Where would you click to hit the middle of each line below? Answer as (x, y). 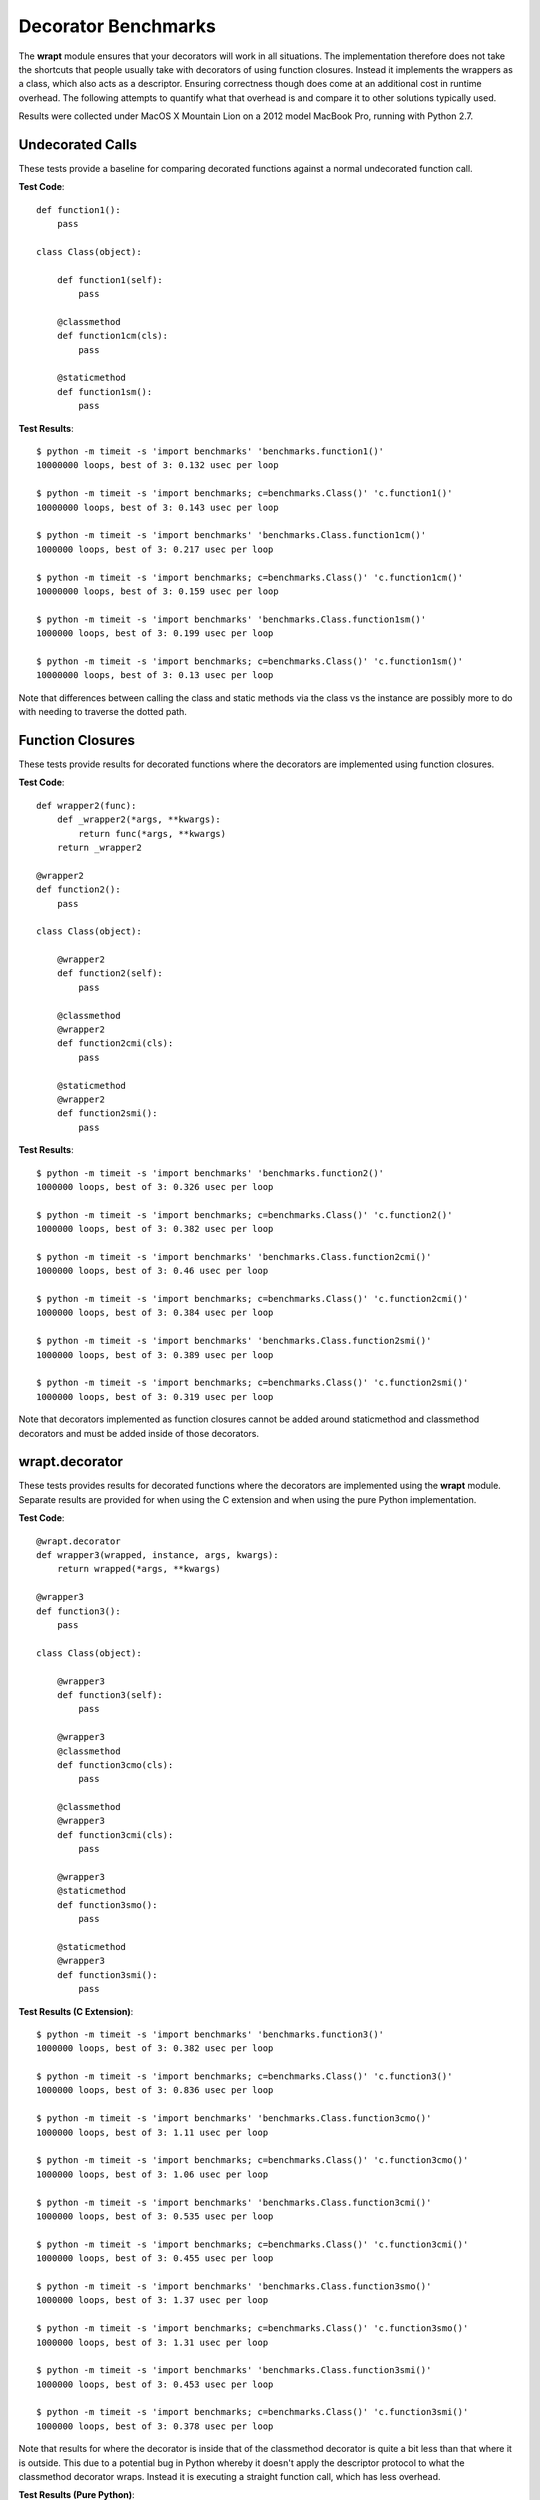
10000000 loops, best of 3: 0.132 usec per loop (157, 465)
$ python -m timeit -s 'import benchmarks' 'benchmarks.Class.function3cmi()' (234, 2202)
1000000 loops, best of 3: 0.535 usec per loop (155, 2216)
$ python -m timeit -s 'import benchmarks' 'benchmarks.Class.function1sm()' (231, 619)
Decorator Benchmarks (117, 26)
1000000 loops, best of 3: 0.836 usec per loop (155, 2090)
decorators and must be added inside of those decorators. (139, 1433)
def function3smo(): (107, 1904)
